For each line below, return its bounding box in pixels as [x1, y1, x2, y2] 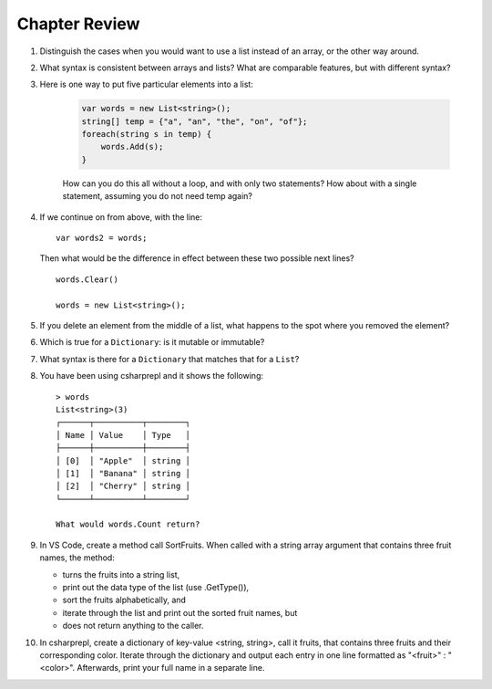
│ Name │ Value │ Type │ [56, 430, 191, 440]
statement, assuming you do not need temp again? [62, 191, 253, 202]
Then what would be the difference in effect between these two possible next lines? [39, 253, 354, 264]
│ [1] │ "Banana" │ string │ [56, 468, 191, 478]
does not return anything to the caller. [62, 621, 204, 632]
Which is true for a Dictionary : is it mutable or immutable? [39, 337, 265, 348]
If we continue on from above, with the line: [39, 211, 203, 223]
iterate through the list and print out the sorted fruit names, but [62, 607, 298, 618]
